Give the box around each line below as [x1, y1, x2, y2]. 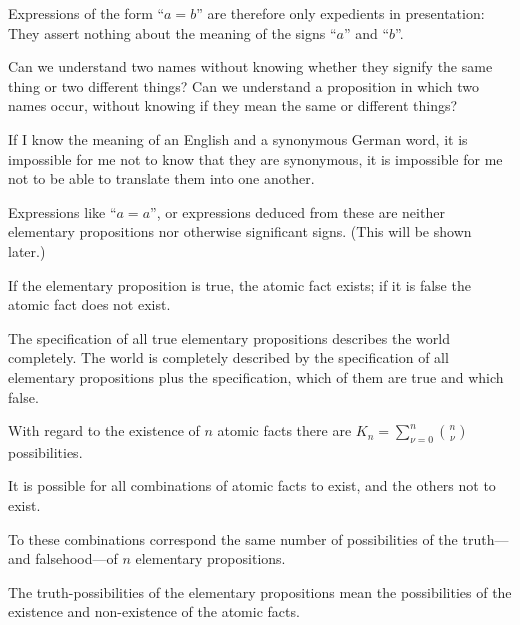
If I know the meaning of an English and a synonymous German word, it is [8, 128, 468, 149]
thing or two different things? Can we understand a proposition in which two [8, 75, 479, 96]
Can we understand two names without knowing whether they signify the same [8, 56, 493, 77]
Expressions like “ [8, 201, 117, 222]
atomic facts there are [217, 420, 352, 441]
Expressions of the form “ [8, 3, 165, 23]
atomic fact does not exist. [8, 294, 171, 315]
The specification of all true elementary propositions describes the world [8, 327, 450, 348]
